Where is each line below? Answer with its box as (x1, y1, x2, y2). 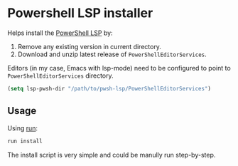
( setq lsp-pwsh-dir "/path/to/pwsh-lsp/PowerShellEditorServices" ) (7, 85, 212, 92)
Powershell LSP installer (7, 5, 153, 21)
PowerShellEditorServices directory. (7, 71, 114, 80)
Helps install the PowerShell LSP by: (7, 28, 113, 37)
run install (7, 138, 43, 145)
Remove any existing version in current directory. (17, 42, 162, 51)
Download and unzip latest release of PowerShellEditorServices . (17, 50, 207, 58)
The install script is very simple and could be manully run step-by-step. (7, 150, 216, 159)
